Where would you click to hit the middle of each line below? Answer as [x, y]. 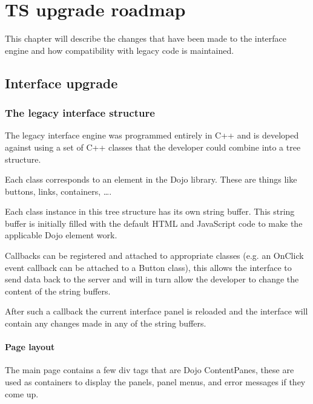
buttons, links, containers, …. [58, 191]
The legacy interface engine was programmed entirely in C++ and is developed [152, 135]
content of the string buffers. [58, 291]
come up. [22, 393]
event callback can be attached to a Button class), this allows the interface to [148, 267]
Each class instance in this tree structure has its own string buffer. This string [150, 211]
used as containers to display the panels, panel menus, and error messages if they [155, 382]
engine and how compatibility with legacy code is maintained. [120, 50]
